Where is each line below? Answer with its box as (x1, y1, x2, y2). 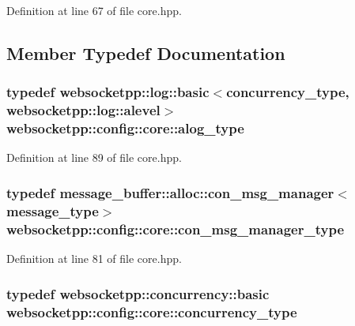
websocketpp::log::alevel (6, 100, 161, 120)
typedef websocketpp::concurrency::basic (6, 283, 270, 303)
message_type (6, 200, 99, 220)
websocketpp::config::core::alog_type (6, 118, 244, 138)
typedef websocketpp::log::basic (6, 82, 210, 102)
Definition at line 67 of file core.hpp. (6, 2, 182, 18)
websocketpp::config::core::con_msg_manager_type (6, 219, 345, 238)
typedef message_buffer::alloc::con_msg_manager (6, 182, 334, 202)
